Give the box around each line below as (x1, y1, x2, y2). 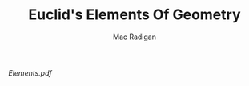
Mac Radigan (113, 32, 156, 41)
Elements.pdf (8, 68, 52, 77)
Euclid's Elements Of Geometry (27, 6, 242, 24)
